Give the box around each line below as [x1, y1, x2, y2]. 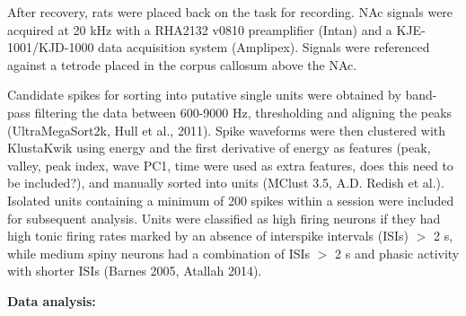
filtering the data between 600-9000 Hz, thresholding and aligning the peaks [34, 102, 453, 121]
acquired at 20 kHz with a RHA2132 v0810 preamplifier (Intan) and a [7, 20, 392, 39]
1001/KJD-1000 [7, 38, 94, 57]
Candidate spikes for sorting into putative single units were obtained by [7, 85, 401, 104]
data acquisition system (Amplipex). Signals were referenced [98, 38, 430, 57]
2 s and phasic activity [335, 243, 460, 262]
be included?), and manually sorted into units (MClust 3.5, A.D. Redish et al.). [7, 173, 444, 192]
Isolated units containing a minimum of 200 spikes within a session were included [7, 190, 454, 209]
